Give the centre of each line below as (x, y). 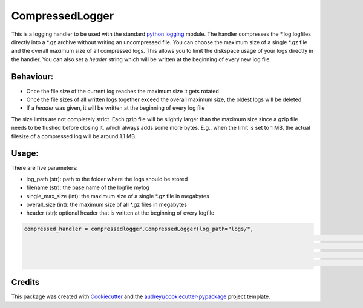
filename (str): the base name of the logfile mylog (88, 187)
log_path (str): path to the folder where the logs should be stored (107, 179)
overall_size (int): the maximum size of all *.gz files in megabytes (107, 205)
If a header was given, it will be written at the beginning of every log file (116, 108)
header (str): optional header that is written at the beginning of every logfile (120, 213)
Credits (25, 282)
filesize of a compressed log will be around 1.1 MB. (74, 136)
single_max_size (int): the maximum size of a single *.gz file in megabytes (118, 196)
